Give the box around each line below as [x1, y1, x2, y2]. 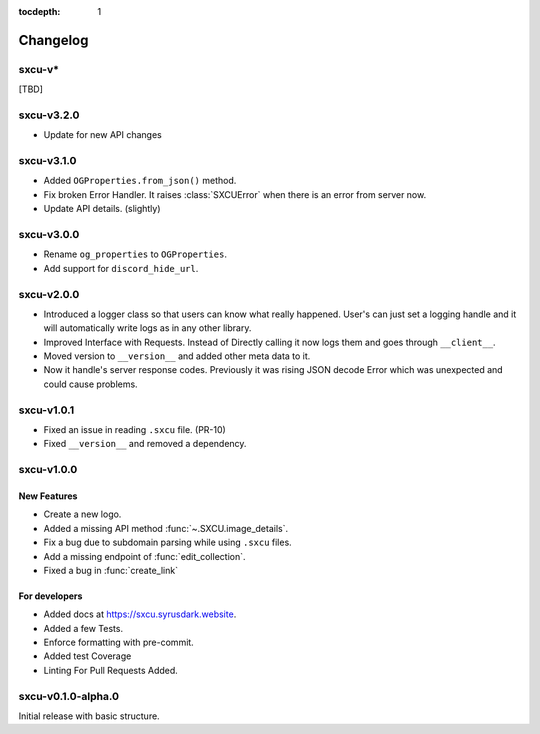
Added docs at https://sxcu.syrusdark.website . [43, 608, 237, 620]
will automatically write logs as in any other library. [43, 322, 252, 334]
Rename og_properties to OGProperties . [43, 248, 227, 260]
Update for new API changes [43, 129, 162, 141]
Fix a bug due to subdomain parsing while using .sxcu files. [43, 536, 292, 549]
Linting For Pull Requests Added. [43, 664, 179, 676]
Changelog [18, 31, 89, 49]
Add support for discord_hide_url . [43, 262, 199, 274]
